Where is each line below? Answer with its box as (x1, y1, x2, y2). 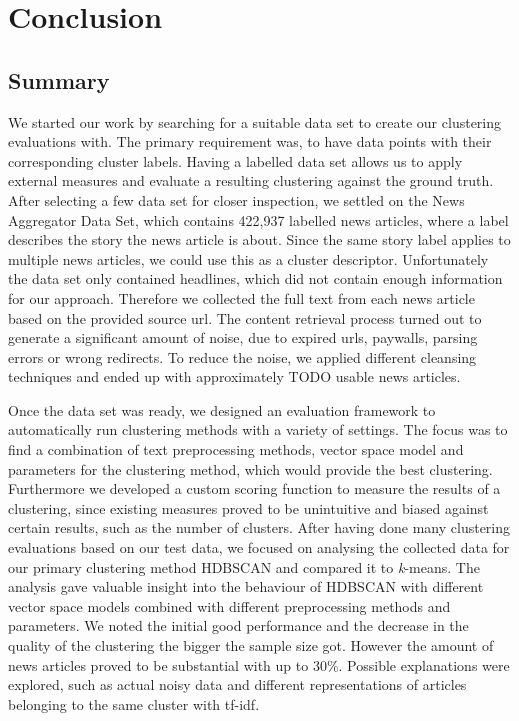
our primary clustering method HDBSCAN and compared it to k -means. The (8, 556, 480, 577)
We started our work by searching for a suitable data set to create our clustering (8, 111, 502, 132)
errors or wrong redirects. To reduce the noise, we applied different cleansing (8, 346, 477, 367)
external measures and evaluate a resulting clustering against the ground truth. (8, 170, 494, 191)
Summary (8, 64, 110, 95)
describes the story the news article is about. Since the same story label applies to (8, 229, 511, 250)
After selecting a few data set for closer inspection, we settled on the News (8, 189, 465, 210)
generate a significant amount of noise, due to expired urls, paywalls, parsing (8, 327, 478, 348)
